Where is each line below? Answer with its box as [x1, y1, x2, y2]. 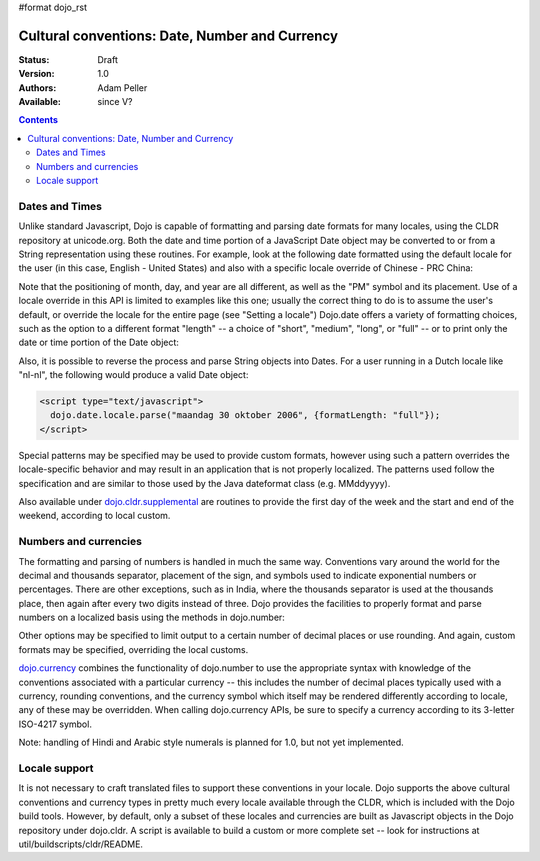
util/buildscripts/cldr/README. [18, 838, 144, 850]
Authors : [18, 81, 57, 94]
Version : [18, 68, 55, 80]
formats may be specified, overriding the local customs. [18, 643, 249, 655]
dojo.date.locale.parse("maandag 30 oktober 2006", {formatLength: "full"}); [50, 410, 441, 421]
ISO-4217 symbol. [18, 718, 92, 730]
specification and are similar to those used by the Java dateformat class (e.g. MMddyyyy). [18, 477, 391, 489]
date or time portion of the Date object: [18, 336, 180, 349]
